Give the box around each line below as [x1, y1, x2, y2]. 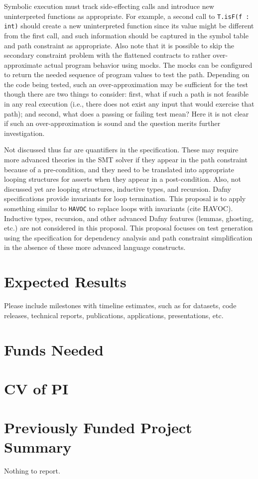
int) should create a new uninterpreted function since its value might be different [4, 20, 254, 31]
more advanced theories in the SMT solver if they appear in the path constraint [4, 154, 248, 165]
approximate [4, 59, 42, 70]
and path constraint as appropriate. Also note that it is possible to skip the [4, 40, 234, 50]
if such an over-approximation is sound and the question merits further [4, 118, 221, 128]
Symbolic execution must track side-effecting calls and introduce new [4, 1, 214, 11]
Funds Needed [4, 339, 104, 359]
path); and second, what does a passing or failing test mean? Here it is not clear [4, 108, 249, 119]
